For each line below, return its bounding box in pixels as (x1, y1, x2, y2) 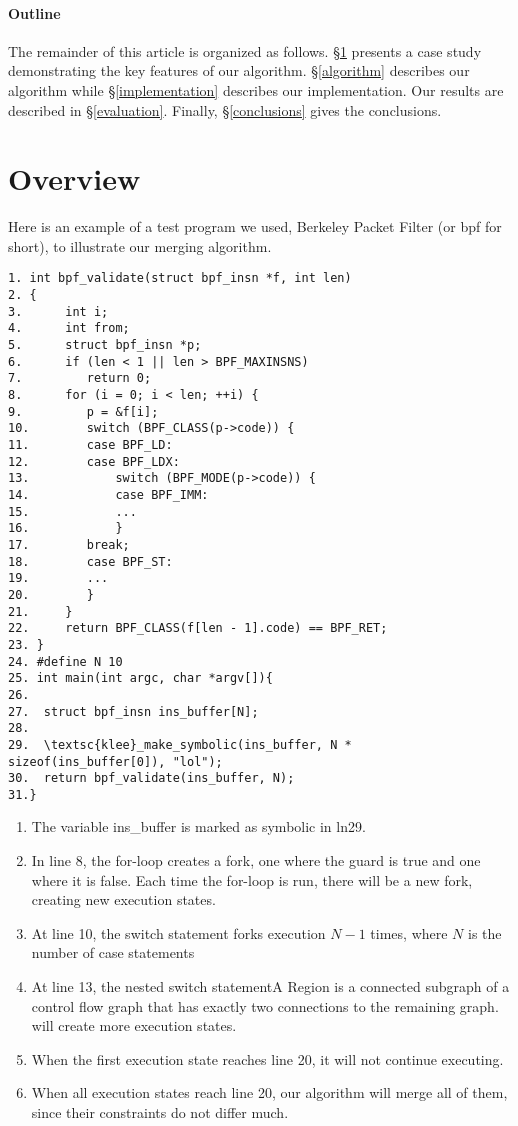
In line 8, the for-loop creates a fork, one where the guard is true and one (31, 850, 481, 871)
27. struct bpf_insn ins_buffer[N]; (8, 704, 259, 719)
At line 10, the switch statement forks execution (31, 922, 326, 943)
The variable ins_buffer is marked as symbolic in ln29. (31, 816, 366, 837)
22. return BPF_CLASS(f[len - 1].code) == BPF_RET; (8, 621, 388, 636)
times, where (370, 922, 448, 943)
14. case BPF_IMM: (8, 488, 209, 503)
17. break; (8, 537, 130, 552)
